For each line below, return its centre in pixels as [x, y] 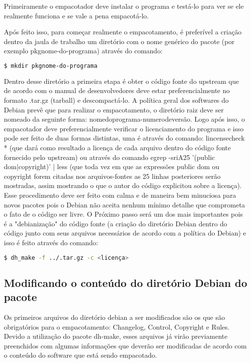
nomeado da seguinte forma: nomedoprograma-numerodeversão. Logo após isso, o [125, 119]
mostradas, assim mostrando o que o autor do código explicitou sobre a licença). [123, 185]
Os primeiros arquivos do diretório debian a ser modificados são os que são [115, 317]
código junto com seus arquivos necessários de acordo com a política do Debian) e [125, 233]
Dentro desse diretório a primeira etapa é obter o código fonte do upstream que [122, 81]
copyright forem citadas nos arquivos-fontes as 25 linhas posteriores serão [112, 176]
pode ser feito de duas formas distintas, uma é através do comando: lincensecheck [124, 138]
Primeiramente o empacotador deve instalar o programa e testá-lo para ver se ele [124, 6]
